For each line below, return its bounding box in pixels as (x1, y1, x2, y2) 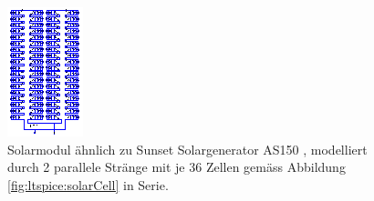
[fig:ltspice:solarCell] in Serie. (7, 175, 169, 194)
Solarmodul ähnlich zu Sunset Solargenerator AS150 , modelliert (7, 139, 368, 158)
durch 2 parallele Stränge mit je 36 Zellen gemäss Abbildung (7, 157, 346, 176)
